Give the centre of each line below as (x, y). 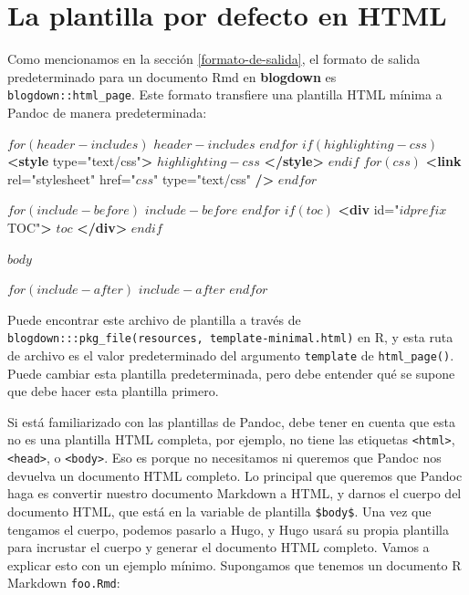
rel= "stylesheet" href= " (72, 178)
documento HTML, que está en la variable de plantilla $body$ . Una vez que (219, 511)
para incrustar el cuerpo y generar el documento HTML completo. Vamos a (219, 547)
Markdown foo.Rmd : (64, 583)
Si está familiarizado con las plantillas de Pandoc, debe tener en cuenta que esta (231, 421)
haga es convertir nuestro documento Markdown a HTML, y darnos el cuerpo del (234, 493)
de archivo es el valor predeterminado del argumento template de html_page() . (231, 355)
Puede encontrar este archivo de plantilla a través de (154, 319)
